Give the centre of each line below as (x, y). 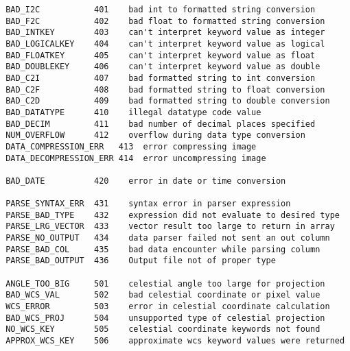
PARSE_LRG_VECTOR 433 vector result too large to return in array (170, 227)
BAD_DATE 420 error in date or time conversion (146, 181)
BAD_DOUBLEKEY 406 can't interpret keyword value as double (163, 67)
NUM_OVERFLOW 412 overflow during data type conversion (155, 135)
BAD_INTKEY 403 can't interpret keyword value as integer (165, 33)
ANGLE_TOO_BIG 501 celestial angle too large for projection (165, 283)
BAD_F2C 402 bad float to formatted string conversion (165, 21)
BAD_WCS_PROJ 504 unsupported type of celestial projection (165, 318)
